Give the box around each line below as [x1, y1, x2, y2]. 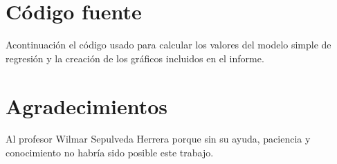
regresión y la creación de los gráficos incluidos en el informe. [6, 51, 264, 65]
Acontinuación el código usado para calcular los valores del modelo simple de [6, 37, 331, 52]
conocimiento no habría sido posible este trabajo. [6, 145, 214, 160]
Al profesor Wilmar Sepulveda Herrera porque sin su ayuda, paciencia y [6, 131, 311, 146]
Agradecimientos [6, 91, 168, 120]
